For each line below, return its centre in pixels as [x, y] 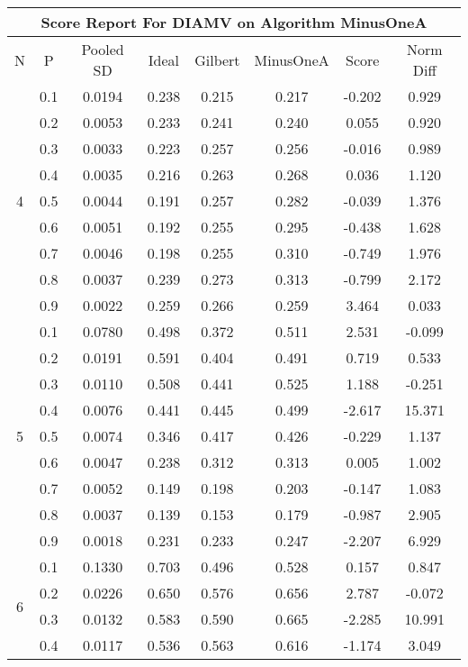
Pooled [103, 49]
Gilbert [217, 59]
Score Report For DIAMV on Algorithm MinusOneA [234, 22]
